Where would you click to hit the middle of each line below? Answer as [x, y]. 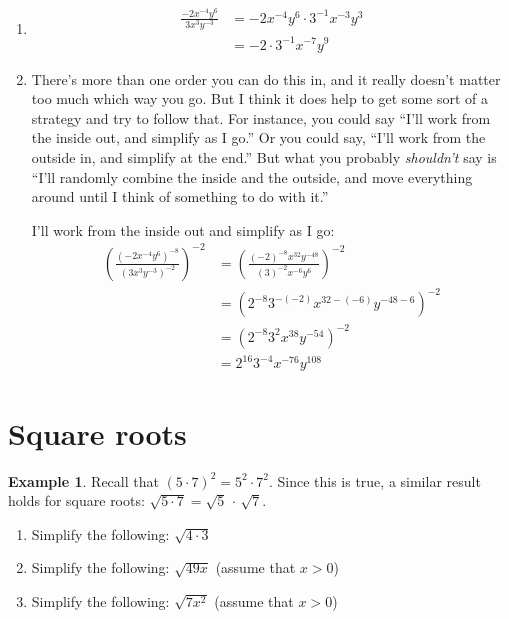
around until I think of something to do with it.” [180, 196]
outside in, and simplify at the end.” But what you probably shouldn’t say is [264, 156]
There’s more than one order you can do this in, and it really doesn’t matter [266, 78]
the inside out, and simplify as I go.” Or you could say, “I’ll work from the [258, 137]
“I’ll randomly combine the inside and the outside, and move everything [252, 176]
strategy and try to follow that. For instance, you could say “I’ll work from [261, 117]
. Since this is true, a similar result [374, 480]
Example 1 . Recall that [83, 480]
